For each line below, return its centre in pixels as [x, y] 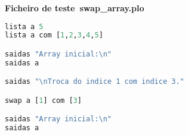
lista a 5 [24, 26]
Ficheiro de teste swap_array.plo [75, 8]
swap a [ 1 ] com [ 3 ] [43, 100]
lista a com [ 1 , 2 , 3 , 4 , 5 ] [54, 35]
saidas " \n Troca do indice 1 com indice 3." [95, 82]
